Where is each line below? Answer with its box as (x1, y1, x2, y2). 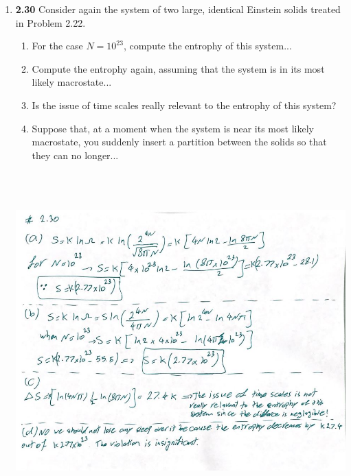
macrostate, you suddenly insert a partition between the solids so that (32, 134, 327, 149)
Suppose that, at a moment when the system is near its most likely (32, 121, 314, 135)
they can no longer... (32, 147, 119, 162)
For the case (32, 38, 83, 53)
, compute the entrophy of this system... (123, 38, 292, 53)
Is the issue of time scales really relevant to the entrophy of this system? (32, 97, 337, 112)
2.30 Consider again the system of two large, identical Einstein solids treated (15, 2, 341, 16)
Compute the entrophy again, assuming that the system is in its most (32, 61, 325, 75)
